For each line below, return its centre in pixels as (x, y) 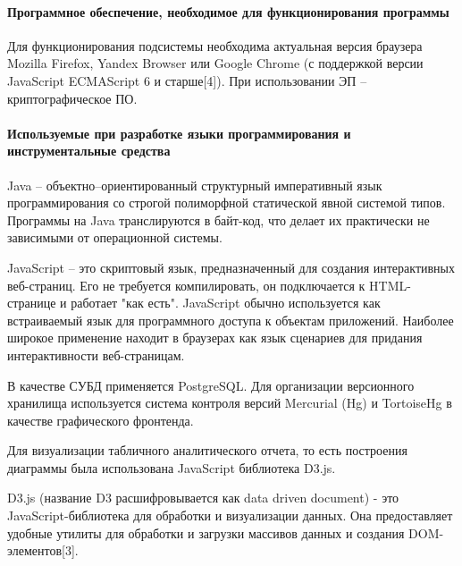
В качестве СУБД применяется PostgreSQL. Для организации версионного (211, 385)
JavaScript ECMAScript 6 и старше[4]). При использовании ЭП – (187, 80)
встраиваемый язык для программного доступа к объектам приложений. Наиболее (231, 320)
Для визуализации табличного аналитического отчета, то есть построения (207, 450)
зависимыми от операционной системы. (115, 237)
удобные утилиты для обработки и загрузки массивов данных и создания (206, 532)
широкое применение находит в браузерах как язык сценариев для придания (215, 338)
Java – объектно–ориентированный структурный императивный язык (195, 185)
